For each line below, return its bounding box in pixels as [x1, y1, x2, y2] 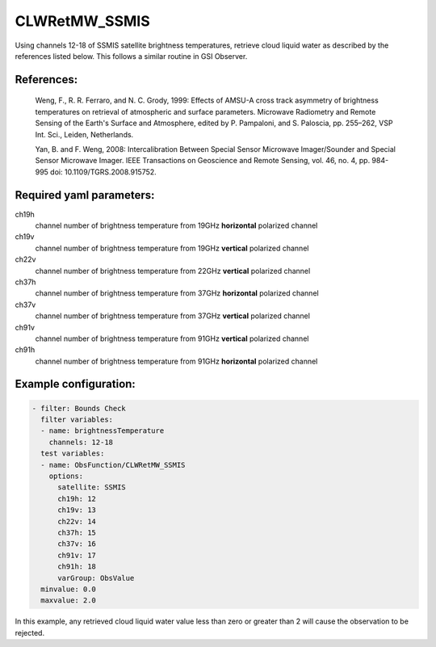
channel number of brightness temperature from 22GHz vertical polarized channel [35, 266, 311, 275]
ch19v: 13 [57, 506, 97, 515]
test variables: [40, 449, 105, 458]
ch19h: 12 [57, 494, 97, 503]
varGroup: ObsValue [57, 573, 135, 582]
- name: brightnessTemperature [40, 426, 165, 435]
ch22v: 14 [57, 517, 97, 526]
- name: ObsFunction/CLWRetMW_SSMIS [40, 460, 186, 469]
